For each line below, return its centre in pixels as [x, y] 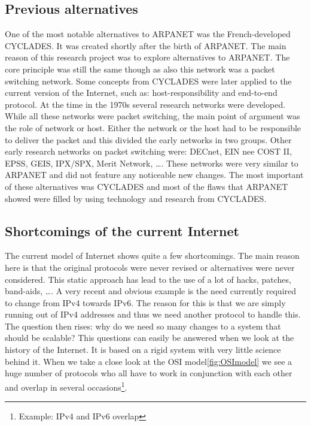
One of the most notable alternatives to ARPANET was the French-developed [148, 34]
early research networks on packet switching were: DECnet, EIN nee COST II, [149, 151]
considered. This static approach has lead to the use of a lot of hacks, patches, [148, 279]
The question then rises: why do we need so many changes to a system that [143, 326]
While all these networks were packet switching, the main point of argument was [153, 116]
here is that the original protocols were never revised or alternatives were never [150, 267]
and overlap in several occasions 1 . [66, 386]
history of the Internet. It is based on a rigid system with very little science [143, 350]
